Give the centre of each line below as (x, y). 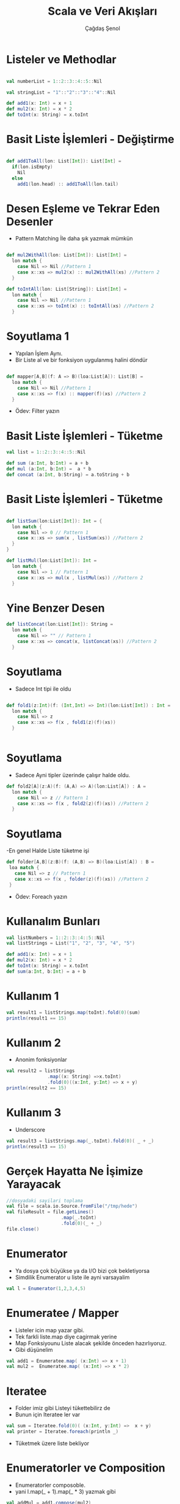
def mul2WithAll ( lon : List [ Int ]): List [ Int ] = (67, 255)
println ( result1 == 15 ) (37, 1018)
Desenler (30, 221)
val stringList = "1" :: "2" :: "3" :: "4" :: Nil (61, 92)
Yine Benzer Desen (56, 608)
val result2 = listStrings (41, 1071)
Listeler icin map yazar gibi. (49, 1330)
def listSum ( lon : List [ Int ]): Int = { (54, 521)
